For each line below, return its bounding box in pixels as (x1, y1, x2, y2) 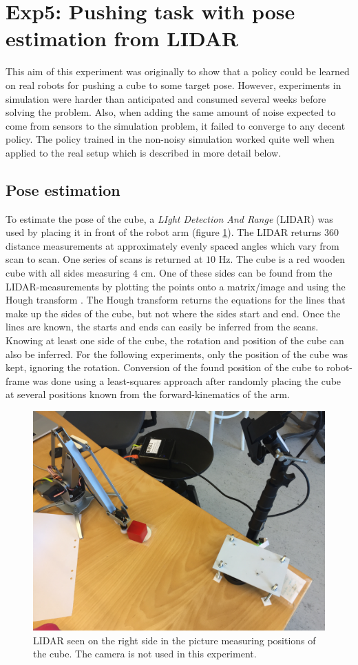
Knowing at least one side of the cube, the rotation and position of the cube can (6, 333, 344, 348)
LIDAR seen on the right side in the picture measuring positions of (33, 633, 316, 647)
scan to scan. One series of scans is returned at (6, 252, 203, 266)
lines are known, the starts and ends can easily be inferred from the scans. (6, 319, 319, 334)
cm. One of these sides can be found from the (140, 266, 333, 280)
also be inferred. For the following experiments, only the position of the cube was (6, 346, 348, 361)
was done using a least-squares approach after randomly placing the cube (32, 373, 341, 388)
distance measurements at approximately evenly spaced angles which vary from (6, 238, 339, 252)
